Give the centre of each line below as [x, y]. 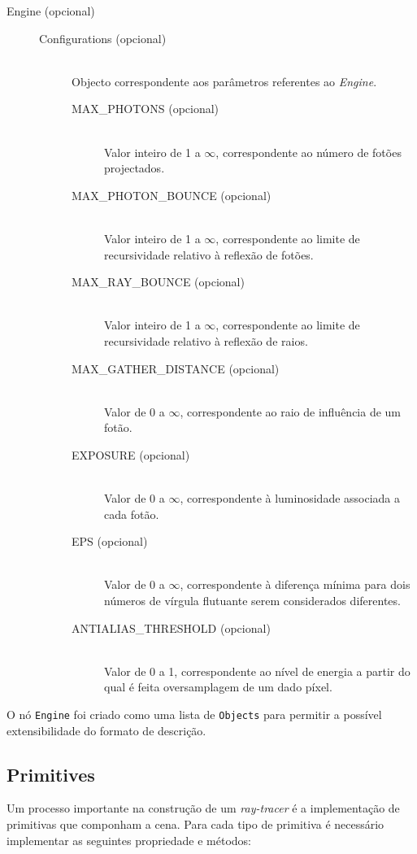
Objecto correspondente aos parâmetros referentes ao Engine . [224, 81]
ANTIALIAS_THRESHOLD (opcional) [171, 627]
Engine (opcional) [51, 11]
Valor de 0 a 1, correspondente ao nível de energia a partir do [257, 671]
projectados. [135, 168]
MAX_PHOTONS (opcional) [146, 109]
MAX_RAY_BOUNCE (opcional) [158, 282]
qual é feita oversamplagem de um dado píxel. [218, 687]
